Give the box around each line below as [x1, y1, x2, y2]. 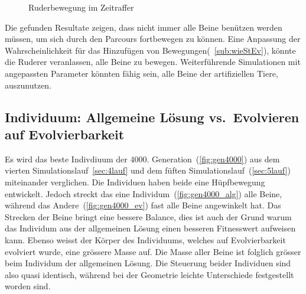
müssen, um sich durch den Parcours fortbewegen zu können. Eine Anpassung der [5, 32, 301, 45]
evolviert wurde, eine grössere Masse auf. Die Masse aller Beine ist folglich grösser [5, 245, 301, 257]
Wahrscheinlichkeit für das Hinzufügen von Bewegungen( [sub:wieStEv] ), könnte [5, 44, 296, 56]
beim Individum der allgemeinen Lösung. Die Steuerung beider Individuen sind [5, 257, 291, 269]
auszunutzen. [5, 79, 52, 91]
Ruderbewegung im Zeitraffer [28, 1, 134, 13]
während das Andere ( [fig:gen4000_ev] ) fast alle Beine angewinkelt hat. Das [5, 199, 281, 211]
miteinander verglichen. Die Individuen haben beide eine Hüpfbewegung [5, 175, 265, 188]
